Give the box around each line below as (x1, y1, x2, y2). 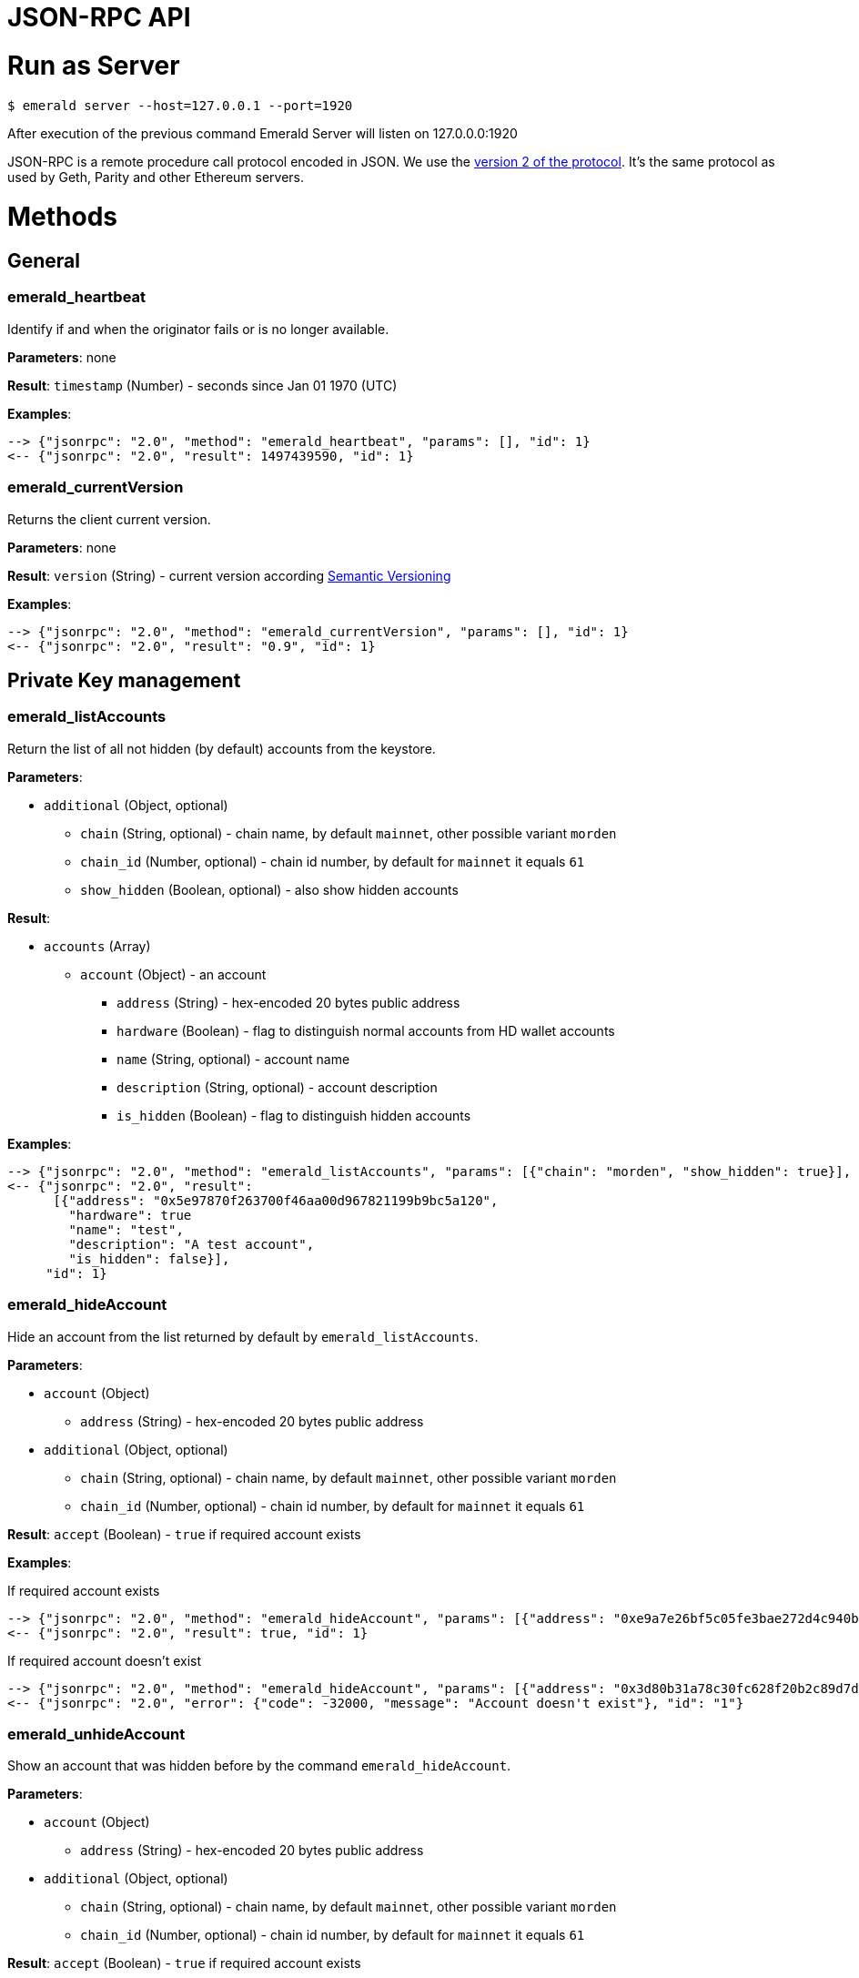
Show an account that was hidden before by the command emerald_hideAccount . (7, 1758, 511, 1774)
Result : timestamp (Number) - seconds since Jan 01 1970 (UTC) (7, 377, 398, 393)
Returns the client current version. (7, 511, 211, 527)
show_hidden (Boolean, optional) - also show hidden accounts (80, 881, 459, 898)
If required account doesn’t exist (7, 1652, 202, 1669)
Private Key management (7, 668, 241, 692)
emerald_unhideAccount (7, 1724, 186, 1743)
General (7, 249, 81, 272)
